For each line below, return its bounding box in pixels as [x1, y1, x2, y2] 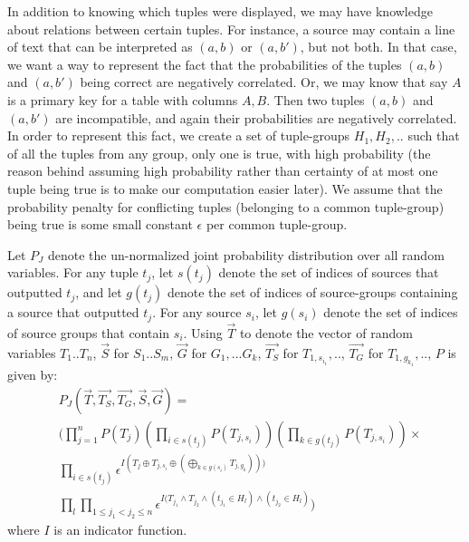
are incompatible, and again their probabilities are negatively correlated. [55, 108, 457, 127]
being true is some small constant [7, 215, 193, 234]
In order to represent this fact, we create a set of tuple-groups [7, 126, 350, 145]
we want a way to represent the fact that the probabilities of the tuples [7, 54, 402, 73]
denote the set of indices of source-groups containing [167, 283, 458, 302]
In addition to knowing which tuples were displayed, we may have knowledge [7, 2, 433, 20]
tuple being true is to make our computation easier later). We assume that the [7, 179, 443, 198]
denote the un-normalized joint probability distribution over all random [47, 245, 445, 264]
